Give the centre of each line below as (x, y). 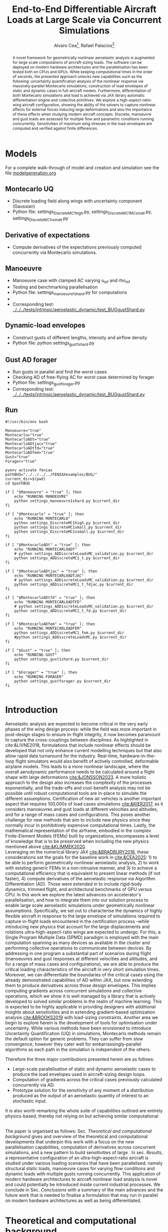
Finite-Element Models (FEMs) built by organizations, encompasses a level (82, 836)
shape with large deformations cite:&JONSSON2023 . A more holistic (76, 777)
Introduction (32, 710)
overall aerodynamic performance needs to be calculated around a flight (80, 772)
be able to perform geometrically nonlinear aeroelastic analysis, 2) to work (82, 862)
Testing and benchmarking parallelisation (55, 287)
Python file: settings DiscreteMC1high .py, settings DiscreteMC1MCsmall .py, (82, 212)
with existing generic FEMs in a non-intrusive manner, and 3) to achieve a (81, 868)
